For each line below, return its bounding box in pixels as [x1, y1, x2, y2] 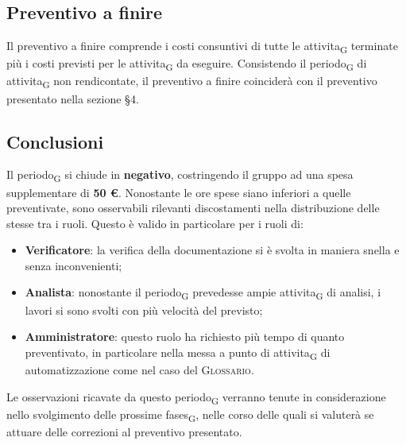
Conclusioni [6, 129, 104, 153]
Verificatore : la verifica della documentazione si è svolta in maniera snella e [25, 242, 400, 258]
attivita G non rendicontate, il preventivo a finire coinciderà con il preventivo [6, 72, 377, 91]
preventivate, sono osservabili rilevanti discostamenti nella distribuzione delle [6, 199, 380, 216]
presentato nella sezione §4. [6, 90, 139, 106]
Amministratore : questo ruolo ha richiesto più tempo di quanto [25, 328, 345, 345]
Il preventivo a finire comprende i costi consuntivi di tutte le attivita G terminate [6, 37, 398, 56]
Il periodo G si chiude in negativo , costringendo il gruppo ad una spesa [6, 166, 354, 185]
